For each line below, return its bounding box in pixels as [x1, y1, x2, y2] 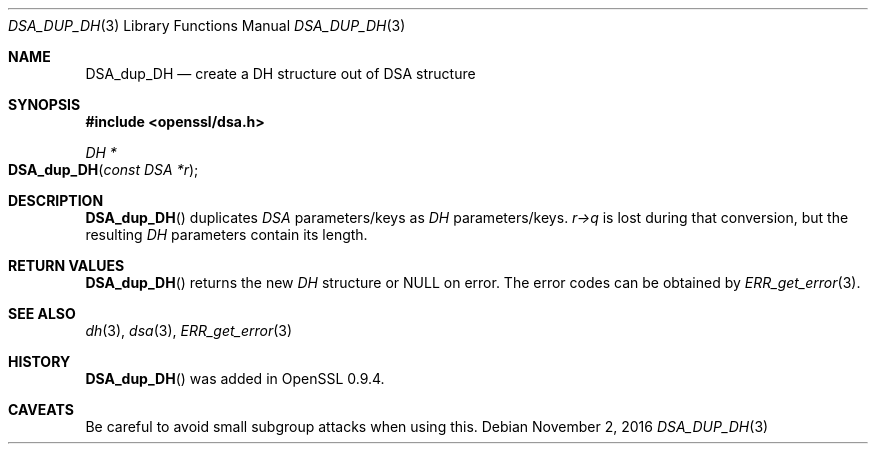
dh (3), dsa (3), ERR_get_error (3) [85, 322, 293, 339]
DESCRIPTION [8, 192, 104, 209]
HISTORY [8, 353, 71, 370]
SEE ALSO [8, 305, 76, 322]
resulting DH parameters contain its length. [85, 226, 368, 243]
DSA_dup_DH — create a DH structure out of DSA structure [85, 65, 476, 82]
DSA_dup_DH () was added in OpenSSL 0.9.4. [85, 370, 385, 387]
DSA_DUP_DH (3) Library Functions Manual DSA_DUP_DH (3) [8, 17, 406, 34]
